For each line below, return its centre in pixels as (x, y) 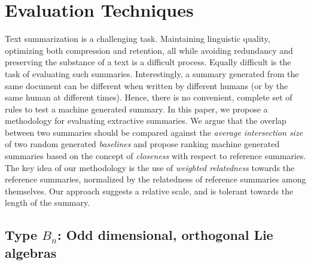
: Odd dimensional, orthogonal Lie (165, 235)
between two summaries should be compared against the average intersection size (154, 132)
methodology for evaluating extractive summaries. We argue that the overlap (146, 121)
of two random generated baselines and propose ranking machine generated (142, 144)
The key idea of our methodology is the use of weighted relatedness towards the (150, 167)
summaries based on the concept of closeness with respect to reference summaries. (155, 156)
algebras (31, 252)
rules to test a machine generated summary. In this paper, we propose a (136, 109)
